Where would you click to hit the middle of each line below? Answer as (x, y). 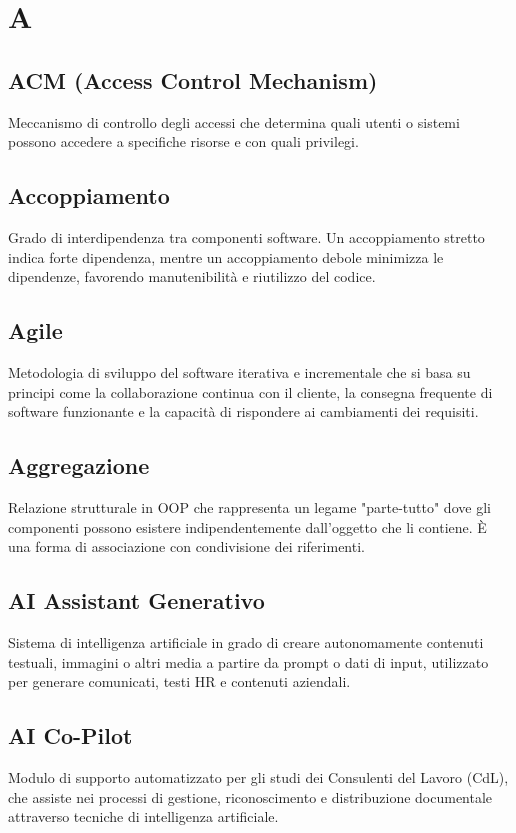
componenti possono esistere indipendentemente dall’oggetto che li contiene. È (247, 526)
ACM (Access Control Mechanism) (193, 79)
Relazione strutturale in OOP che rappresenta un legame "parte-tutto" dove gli (249, 506)
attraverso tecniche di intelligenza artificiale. (143, 816)
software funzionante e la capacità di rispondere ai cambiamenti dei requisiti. (243, 411)
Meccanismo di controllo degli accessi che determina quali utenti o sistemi (234, 121)
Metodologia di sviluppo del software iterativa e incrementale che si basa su (239, 371)
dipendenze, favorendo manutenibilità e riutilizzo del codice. (192, 276)
